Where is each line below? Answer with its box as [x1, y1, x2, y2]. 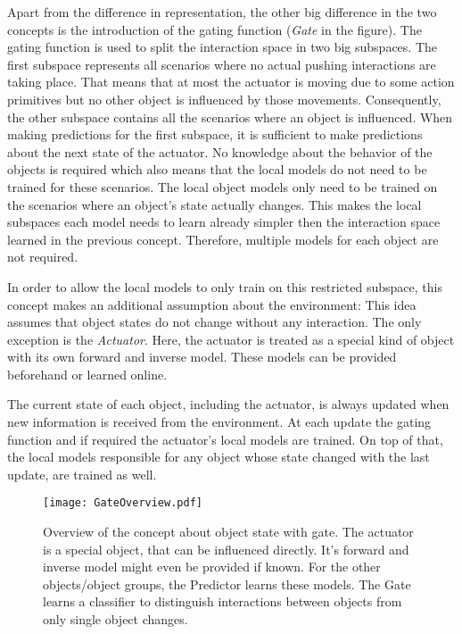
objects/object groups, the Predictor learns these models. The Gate [43, 574, 411, 593]
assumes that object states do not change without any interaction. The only [7, 313, 422, 331]
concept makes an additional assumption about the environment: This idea [7, 295, 417, 313]
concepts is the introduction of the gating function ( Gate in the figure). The [7, 20, 422, 38]
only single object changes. [43, 610, 188, 629]
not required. [7, 247, 78, 266]
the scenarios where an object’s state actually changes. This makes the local [7, 195, 422, 213]
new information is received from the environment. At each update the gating [7, 413, 432, 431]
